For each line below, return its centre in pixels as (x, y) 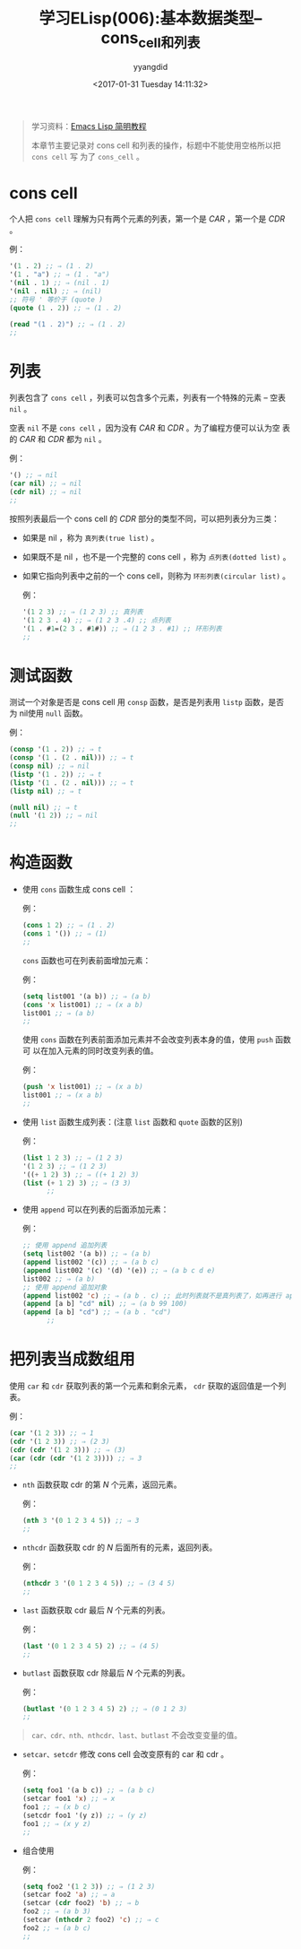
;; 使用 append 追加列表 (64, 1246)
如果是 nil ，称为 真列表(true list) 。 (90, 537)
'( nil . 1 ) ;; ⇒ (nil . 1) (60, 283)
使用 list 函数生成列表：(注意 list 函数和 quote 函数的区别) (133, 1121)
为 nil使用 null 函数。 (48, 713)
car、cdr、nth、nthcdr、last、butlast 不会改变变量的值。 (137, 1736)
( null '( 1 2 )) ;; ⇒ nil (54, 816)
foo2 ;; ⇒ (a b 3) (56, 1911)
